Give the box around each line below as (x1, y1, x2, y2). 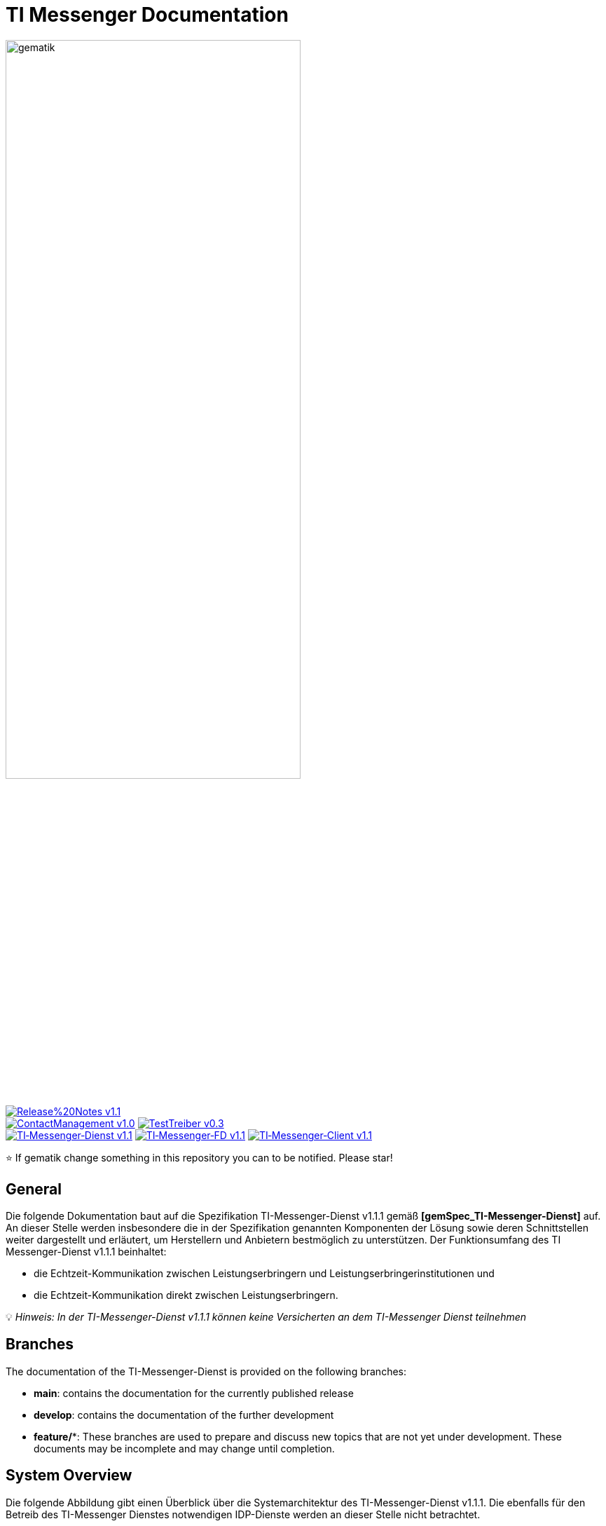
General (6, 1180, 62, 1198)
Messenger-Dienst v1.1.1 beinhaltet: (6, 1245, 167, 1258)
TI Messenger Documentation (6, 3, 289, 27)
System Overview (6, 1466, 132, 1485)
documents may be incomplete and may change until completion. (34, 1442, 335, 1455)
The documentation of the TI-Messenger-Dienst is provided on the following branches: (6, 1365, 406, 1377)
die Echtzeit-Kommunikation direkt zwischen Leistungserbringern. (34, 1288, 338, 1301)
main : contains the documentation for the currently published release (34, 1387, 354, 1399)
